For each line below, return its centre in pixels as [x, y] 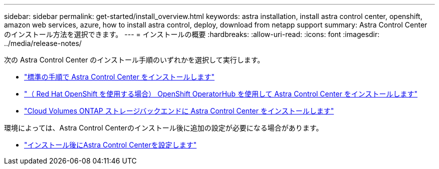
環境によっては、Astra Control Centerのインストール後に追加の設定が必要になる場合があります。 [164, 128]
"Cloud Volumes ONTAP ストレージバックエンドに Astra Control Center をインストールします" [179, 111]
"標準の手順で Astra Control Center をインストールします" [120, 77]
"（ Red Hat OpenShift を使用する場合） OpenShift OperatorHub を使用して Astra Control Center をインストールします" [221, 94]
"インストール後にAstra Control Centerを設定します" [111, 145]
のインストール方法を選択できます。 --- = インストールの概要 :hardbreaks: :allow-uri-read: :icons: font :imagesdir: [192, 34]
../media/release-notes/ [43, 43]
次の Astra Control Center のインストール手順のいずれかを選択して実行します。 [134, 60]
